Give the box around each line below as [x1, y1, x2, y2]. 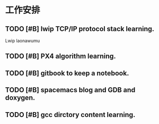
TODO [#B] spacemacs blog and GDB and [5, 86, 136, 94]
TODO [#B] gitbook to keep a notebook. [5, 69, 129, 77]
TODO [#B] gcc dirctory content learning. [5, 110, 136, 119]
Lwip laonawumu [5, 38, 40, 44]
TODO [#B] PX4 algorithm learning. [5, 52, 116, 61]
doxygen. [5, 94, 36, 102]
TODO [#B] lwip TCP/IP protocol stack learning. [5, 24, 155, 33]
